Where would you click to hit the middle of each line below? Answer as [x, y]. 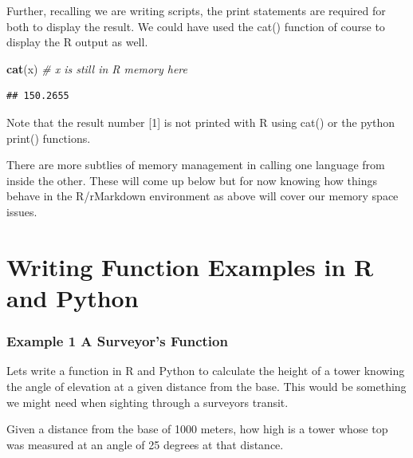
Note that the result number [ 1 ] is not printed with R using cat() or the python [201, 122]
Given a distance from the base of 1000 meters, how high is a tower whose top [197, 429]
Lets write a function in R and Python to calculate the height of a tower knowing [206, 371]
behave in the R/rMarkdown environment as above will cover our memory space [203, 196]
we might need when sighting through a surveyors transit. [147, 402]
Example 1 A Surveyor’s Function [117, 341]
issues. [22, 211]
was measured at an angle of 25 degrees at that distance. [145, 444]
